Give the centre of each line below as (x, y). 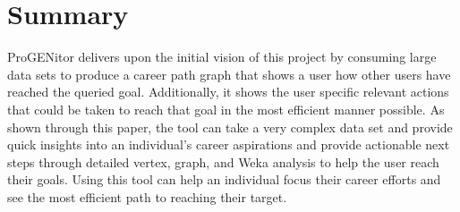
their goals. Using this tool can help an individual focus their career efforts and (224, 179)
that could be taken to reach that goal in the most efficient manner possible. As (226, 109)
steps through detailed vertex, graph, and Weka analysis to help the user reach (223, 161)
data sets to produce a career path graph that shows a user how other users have (229, 74)
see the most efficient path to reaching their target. (147, 196)
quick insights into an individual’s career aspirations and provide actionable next (229, 144)
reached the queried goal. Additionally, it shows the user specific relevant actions (228, 92)
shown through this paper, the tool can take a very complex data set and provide (230, 127)
